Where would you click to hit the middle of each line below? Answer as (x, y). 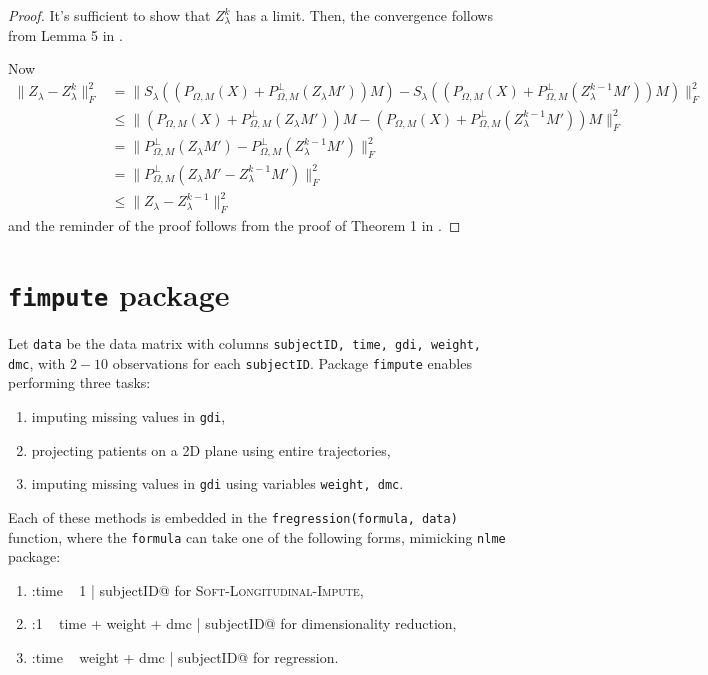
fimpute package (119, 294)
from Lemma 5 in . (65, 34)
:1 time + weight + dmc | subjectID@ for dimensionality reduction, (244, 623)
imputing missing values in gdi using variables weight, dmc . (217, 483)
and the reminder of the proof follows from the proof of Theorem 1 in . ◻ (234, 225)
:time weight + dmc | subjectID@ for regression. (185, 656)
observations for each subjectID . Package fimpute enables (292, 362)
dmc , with (37, 362)
